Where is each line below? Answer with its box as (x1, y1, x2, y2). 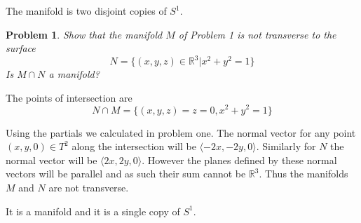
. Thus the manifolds (259, 166, 348, 181)
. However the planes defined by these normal (142, 152, 337, 167)
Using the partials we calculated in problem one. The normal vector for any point (6, 125, 356, 140)
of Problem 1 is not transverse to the (178, 27, 336, 41)
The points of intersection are (6, 90, 132, 104)
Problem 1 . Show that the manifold (6, 27, 163, 41)
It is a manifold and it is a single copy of (6, 203, 180, 218)
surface (6, 41, 36, 55)
